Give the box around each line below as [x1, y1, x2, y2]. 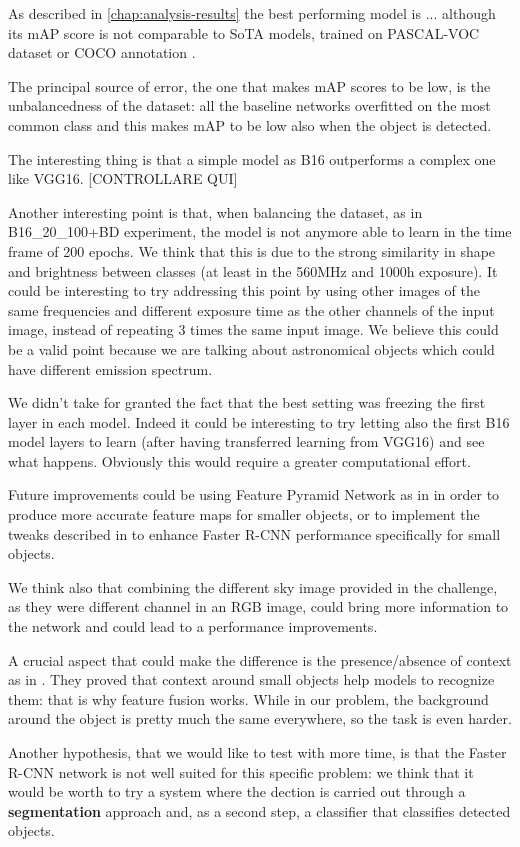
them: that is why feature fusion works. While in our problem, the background [8, 688, 489, 709]
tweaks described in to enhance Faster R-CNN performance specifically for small [8, 523, 501, 544]
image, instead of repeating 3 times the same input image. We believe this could [8, 319, 499, 340]
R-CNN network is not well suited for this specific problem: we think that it [8, 761, 474, 782]
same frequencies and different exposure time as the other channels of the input [8, 299, 495, 320]
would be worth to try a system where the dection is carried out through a [8, 781, 466, 802]
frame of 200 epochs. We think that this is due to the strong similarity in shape [8, 240, 496, 261]
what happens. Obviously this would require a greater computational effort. [8, 450, 471, 471]
